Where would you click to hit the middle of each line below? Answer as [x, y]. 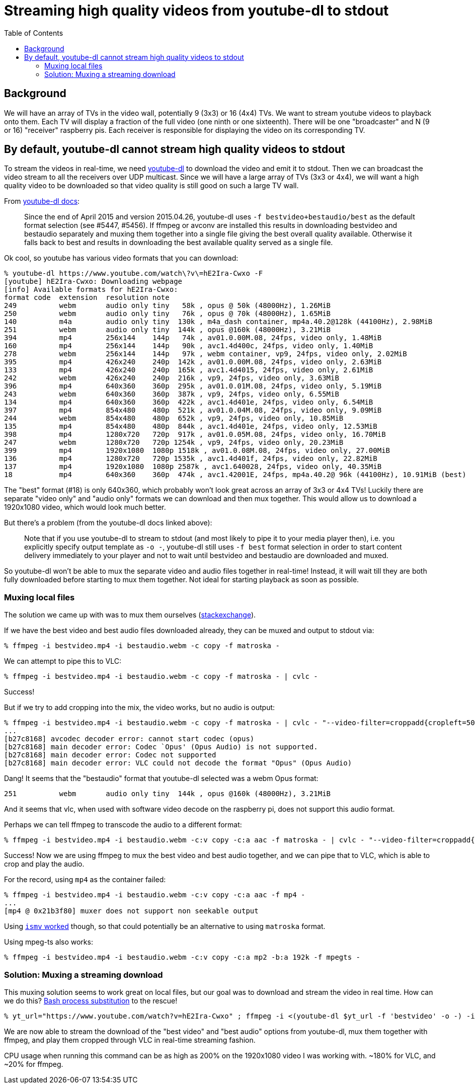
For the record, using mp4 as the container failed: [85, 880]
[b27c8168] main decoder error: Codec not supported [110, 755]
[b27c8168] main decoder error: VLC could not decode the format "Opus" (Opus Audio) [178, 763]
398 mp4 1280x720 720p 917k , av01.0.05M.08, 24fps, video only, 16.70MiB [195, 435]
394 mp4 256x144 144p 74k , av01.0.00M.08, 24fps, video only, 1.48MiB [193, 338]
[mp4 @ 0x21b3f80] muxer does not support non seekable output [131, 911]
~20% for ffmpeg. [34, 1064]
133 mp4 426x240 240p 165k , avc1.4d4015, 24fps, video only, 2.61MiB [189, 370]
